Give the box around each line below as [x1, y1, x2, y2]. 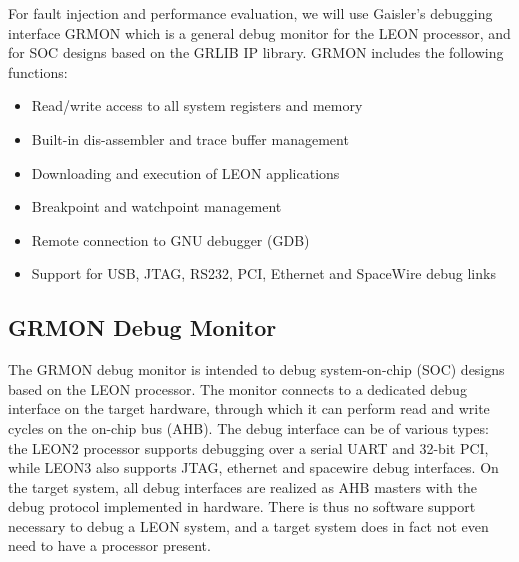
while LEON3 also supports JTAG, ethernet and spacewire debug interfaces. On [8, 457, 499, 478]
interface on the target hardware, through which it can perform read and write [8, 398, 490, 419]
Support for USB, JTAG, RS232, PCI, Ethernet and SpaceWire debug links [31, 263, 496, 284]
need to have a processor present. [8, 535, 211, 556]
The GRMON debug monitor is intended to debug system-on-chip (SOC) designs [8, 359, 505, 380]
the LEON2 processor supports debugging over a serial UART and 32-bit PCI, [8, 437, 489, 458]
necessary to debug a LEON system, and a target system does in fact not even [8, 515, 489, 536]
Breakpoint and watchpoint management [31, 196, 282, 217]
